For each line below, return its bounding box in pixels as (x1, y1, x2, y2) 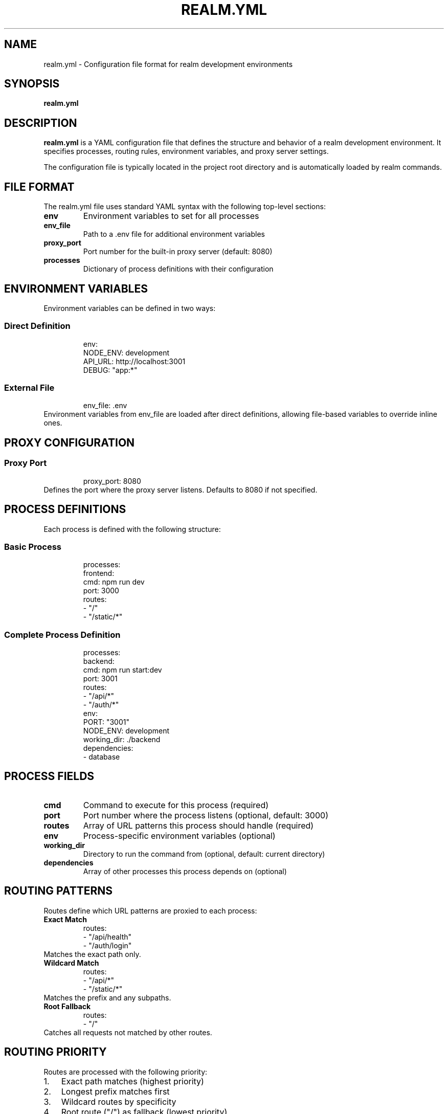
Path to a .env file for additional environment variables (83, 230, 265, 239)
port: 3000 (83, 586, 119, 595)
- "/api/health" (83, 932, 132, 941)
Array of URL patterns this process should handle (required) (83, 820, 314, 831)
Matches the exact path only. (43, 949, 141, 959)
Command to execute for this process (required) (83, 799, 269, 810)
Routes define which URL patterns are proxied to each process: (43, 906, 257, 915)
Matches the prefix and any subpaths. (43, 993, 171, 1002)
